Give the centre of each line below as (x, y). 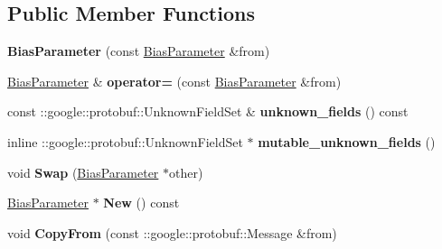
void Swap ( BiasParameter (83, 172)
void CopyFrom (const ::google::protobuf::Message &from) (172, 232)
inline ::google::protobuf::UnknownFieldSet (125, 141)
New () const (141, 203)
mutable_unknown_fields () (347, 141)
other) (186, 172)
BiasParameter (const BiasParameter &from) (139, 51)
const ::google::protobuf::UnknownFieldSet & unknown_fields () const (208, 111)
